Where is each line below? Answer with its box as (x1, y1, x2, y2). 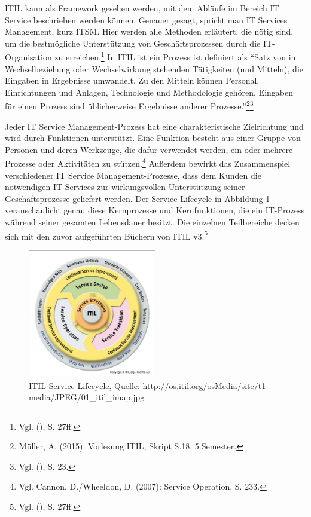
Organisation (5, 51, 52, 63)
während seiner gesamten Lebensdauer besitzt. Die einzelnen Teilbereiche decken (5, 216, 300, 228)
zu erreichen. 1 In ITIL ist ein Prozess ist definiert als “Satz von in (54, 49, 296, 63)
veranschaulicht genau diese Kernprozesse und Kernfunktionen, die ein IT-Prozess (5, 204, 304, 216)
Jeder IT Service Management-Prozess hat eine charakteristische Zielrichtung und (5, 120, 304, 132)
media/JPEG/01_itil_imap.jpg (29, 391, 145, 403)
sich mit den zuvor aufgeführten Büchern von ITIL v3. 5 (5, 228, 208, 242)
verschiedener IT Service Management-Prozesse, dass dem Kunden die (5, 169, 261, 181)
